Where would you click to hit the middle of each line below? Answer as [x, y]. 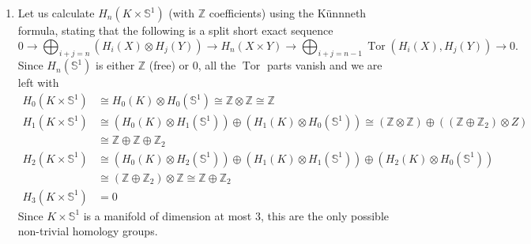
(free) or [169, 65]
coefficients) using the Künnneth [288, 13]
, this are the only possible [325, 215]
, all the [217, 65]
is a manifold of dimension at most [168, 215]
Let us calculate [56, 13]
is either [115, 65]
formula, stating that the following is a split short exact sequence [175, 30]
